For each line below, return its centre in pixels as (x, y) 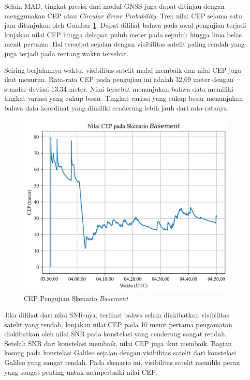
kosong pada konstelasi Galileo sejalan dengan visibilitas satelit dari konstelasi (120, 353)
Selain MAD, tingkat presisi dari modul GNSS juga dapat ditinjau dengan (115, 6)
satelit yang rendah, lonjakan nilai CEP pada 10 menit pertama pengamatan (118, 324)
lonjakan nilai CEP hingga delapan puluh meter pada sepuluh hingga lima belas (123, 34)
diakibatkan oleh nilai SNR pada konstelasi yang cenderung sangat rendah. (116, 334)
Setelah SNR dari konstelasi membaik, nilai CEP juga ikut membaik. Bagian (118, 343)
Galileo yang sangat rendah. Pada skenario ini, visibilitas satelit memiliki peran (122, 362)
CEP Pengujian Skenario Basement (76, 298)
